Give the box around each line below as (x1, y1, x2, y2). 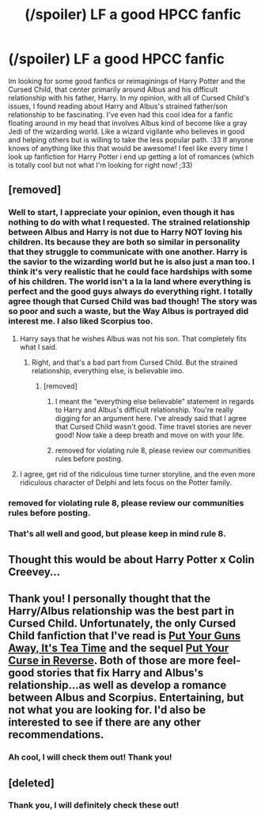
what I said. (19, 342, 58, 351)
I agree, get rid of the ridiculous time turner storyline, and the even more (19, 469, 256, 479)
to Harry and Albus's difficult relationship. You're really (55, 405, 234, 415)
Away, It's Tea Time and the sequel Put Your (8, 642, 229, 655)
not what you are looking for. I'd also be (8, 703, 206, 717)
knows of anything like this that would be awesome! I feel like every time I (8, 143, 248, 153)
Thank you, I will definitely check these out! (8, 800, 180, 811)
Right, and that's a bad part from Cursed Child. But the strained (31, 358, 238, 367)
